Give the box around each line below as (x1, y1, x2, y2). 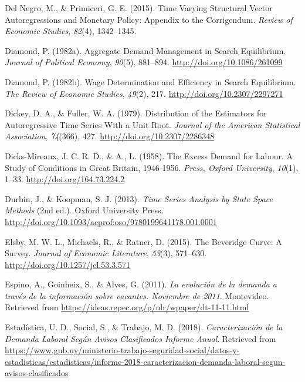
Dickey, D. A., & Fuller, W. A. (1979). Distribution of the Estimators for (5, 107, 267, 119)
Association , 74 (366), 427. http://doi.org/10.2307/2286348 (5, 130, 215, 142)
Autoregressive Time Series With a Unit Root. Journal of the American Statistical (5, 118, 300, 130)
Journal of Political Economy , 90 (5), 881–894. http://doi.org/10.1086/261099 (5, 56, 283, 68)
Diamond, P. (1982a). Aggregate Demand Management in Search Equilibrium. (5, 44, 286, 56)
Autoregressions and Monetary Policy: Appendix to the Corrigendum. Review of (5, 13, 293, 25)
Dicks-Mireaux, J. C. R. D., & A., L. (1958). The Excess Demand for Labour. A (5, 149, 293, 162)
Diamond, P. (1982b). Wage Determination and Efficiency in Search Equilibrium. (5, 75, 296, 88)
